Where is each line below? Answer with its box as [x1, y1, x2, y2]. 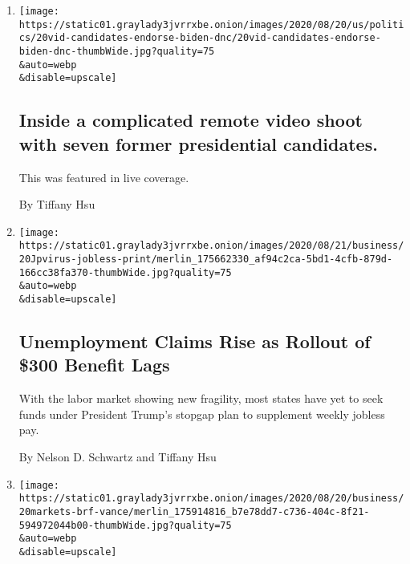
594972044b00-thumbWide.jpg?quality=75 [18, 519, 232, 531]
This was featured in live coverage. [18, 168, 189, 185]
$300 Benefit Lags [18, 352, 170, 377]
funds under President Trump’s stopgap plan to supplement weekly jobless [18, 405, 385, 422]
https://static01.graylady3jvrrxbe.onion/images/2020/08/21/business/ [18, 240, 404, 252]
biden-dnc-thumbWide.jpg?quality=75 [18, 45, 215, 57]
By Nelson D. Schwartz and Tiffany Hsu [18, 448, 217, 465]
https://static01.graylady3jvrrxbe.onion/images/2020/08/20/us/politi [18, 18, 404, 30]
